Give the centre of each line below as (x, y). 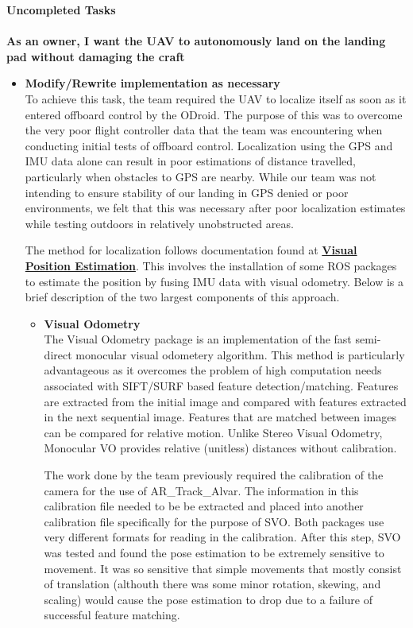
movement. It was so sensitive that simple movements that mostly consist (223, 568)
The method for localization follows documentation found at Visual (191, 250)
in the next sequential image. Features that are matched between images (220, 417)
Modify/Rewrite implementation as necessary (152, 83)
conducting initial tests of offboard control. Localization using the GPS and (209, 145)
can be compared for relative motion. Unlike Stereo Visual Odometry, (213, 432)
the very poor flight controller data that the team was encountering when (204, 130)
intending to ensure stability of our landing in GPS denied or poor (187, 192)
